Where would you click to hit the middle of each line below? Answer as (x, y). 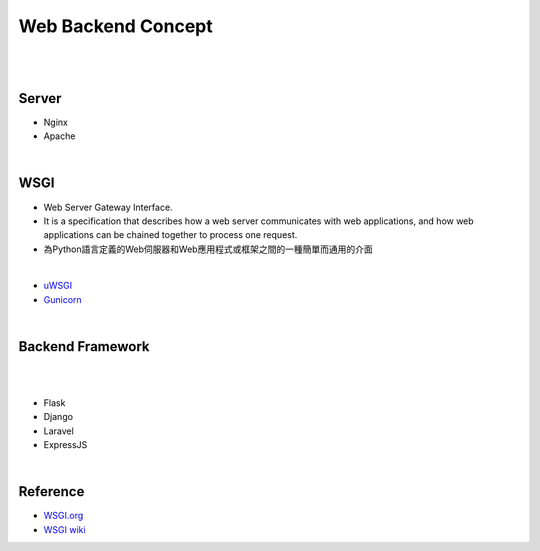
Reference (51, 491)
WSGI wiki (64, 529)
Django (58, 417)
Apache (59, 136)
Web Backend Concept (116, 26)
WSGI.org (63, 516)
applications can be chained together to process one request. (170, 235)
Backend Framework (84, 346)
